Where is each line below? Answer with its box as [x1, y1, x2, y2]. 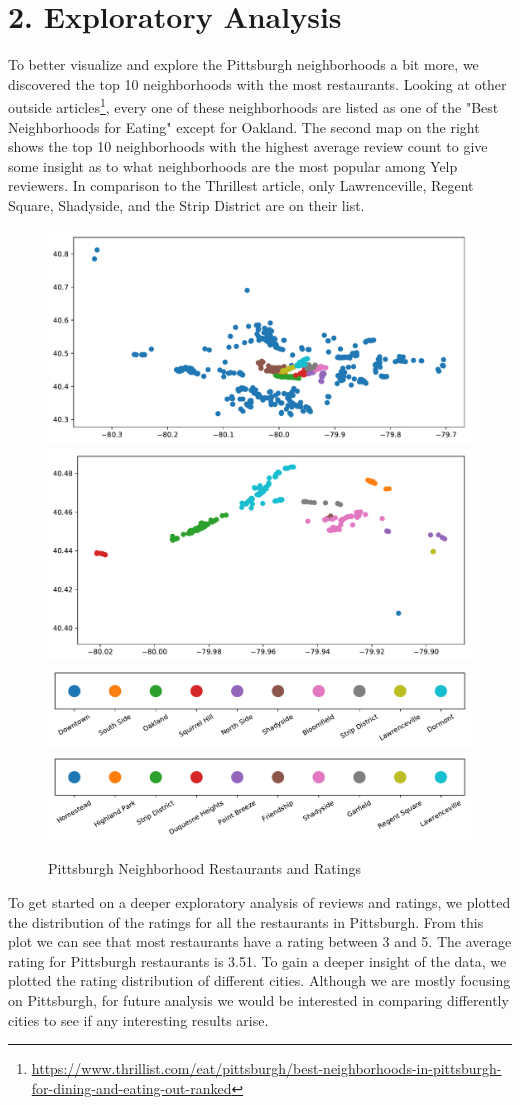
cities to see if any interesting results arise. [8, 1009, 269, 1030]
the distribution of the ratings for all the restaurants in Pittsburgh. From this [8, 911, 484, 932]
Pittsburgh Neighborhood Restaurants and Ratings [48, 858, 361, 879]
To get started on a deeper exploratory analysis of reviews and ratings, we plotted [8, 891, 511, 912]
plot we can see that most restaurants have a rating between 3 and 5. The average [8, 931, 512, 952]
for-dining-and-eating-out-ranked [31, 1077, 232, 1098]
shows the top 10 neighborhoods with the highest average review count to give [8, 136, 488, 157]
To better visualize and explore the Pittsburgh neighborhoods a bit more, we [8, 54, 479, 75]
